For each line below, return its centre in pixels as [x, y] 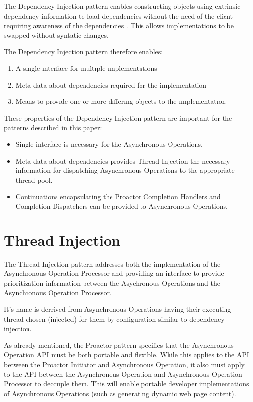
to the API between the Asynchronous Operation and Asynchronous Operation [123, 374]
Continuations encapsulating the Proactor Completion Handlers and [118, 196]
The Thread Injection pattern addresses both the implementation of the [112, 263]
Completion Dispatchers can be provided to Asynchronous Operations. [122, 206]
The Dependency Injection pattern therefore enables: [84, 51]
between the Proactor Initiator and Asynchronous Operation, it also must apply [124, 364]
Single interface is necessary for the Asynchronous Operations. [109, 144]
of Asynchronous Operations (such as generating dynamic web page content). [120, 393]
